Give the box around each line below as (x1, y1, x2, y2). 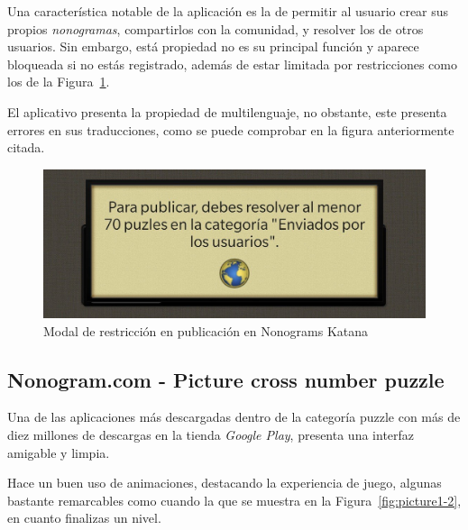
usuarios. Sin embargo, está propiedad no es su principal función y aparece (7, 37, 419, 56)
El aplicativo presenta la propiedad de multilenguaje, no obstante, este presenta (7, 102, 447, 121)
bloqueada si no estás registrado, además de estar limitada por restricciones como (7, 54, 457, 73)
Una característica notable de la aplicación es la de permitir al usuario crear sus (7, 2, 449, 20)
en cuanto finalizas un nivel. (7, 508, 161, 527)
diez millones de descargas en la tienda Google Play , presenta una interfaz (7, 425, 415, 443)
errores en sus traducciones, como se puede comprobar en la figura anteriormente (7, 120, 454, 139)
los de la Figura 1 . (7, 72, 110, 91)
